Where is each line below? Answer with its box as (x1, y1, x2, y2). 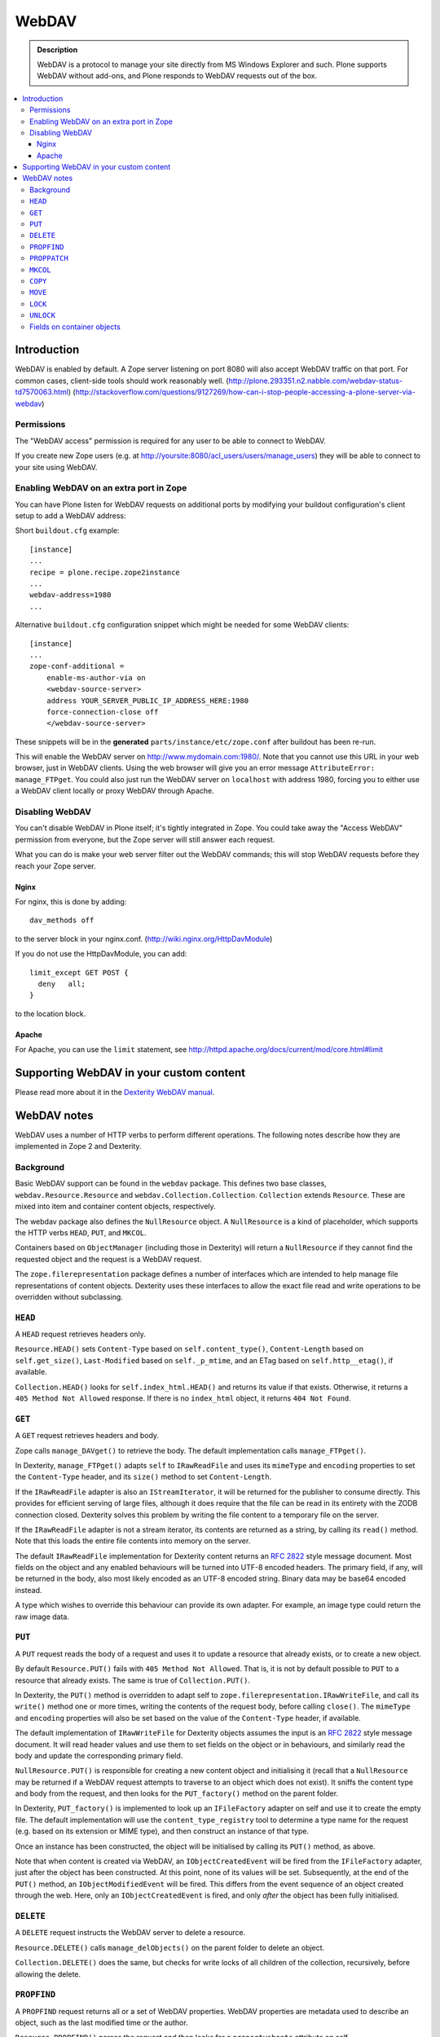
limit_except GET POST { (29, 968, 129, 977)
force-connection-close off (46, 707, 159, 716)
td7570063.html (15, 387, 69, 397)
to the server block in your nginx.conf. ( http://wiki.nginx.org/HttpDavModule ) (15, 934, 273, 944)
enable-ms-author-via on (46, 673, 146, 682)
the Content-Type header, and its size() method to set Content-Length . (15, 1472, 272, 1482)
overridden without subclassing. (15, 1291, 124, 1301)
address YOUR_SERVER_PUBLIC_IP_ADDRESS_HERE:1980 (46, 696, 249, 705)
